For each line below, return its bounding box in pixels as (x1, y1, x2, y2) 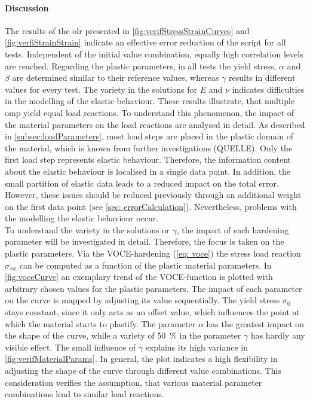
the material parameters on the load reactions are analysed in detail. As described (5, 118, 305, 130)
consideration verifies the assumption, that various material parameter (5, 376, 262, 388)
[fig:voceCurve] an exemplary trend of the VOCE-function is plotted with (5, 270, 273, 283)
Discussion (5, 1, 49, 14)
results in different (228, 71, 296, 84)
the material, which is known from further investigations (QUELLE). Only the (5, 141, 293, 154)
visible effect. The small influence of (5, 340, 136, 353)
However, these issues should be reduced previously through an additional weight (5, 188, 302, 201)
